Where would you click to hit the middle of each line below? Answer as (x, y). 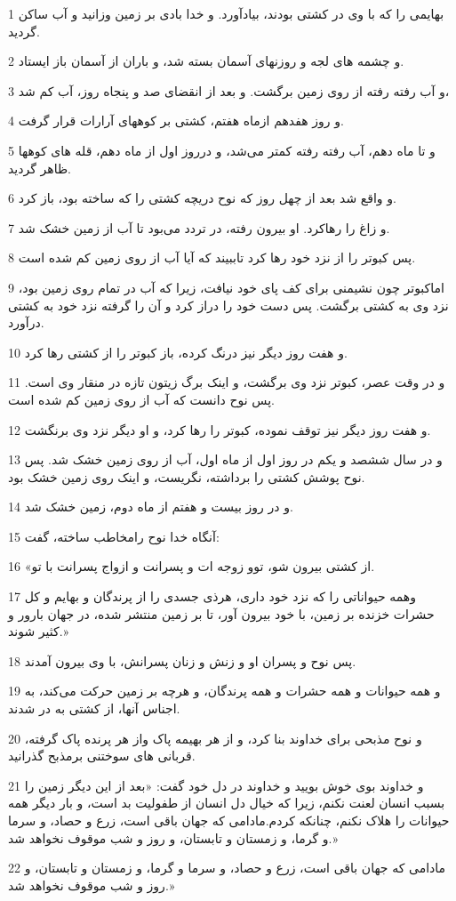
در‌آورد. (26, 322)
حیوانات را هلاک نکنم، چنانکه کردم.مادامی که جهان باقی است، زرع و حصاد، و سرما (229, 820)
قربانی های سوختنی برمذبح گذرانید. (102, 756)
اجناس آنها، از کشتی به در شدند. (94, 708)
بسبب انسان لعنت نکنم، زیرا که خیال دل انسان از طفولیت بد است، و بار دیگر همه (227, 803)
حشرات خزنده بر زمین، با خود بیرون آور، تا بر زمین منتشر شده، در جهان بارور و (221, 613)
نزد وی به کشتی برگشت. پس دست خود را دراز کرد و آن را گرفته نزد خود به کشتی (228, 305)
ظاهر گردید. (40, 168)
